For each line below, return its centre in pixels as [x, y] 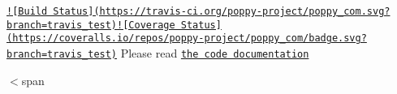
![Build [27, 11]
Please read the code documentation [215, 52]
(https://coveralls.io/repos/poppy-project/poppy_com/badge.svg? [187, 38]
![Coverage [146, 25]
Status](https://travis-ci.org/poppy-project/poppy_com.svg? [222, 11]
